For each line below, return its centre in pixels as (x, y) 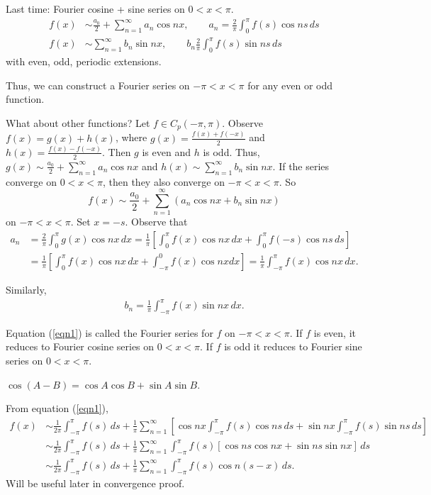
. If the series (301, 166)
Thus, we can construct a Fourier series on (98, 85)
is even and (166, 151)
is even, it (335, 332)
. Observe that (156, 222)
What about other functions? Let (78, 123)
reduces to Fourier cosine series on (80, 346)
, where (131, 137)
